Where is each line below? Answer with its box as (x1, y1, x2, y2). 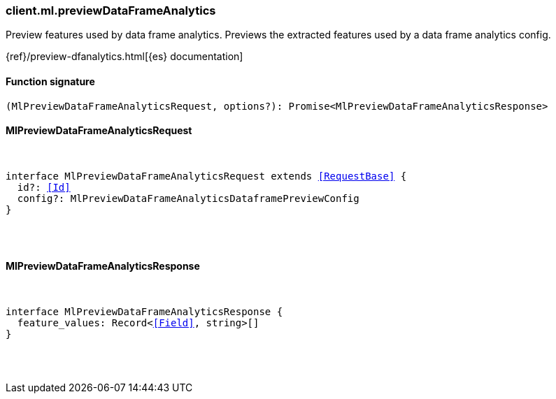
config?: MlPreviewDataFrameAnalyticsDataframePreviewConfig (17, 192, 359, 204)
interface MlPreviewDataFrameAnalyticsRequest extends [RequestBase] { (6, 170, 407, 182)
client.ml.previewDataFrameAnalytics (6, 3, 216, 17)
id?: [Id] (17, 181, 71, 193)
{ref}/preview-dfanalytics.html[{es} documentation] (6, 50, 243, 63)
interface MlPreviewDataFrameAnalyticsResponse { (6, 306, 283, 318)
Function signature (6, 75, 95, 87)
